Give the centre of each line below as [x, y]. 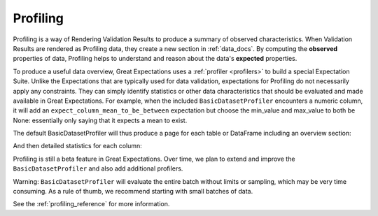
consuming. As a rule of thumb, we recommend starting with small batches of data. [133, 192]
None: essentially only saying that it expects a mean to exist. [100, 120]
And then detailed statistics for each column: [78, 146]
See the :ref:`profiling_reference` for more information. [91, 204]
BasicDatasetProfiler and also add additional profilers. [98, 168]
